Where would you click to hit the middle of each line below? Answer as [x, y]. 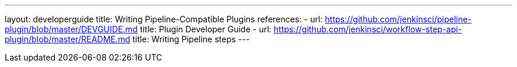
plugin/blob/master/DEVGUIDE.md [71, 29]
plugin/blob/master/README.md [68, 39]
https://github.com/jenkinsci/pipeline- [398, 19]
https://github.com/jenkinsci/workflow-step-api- [368, 29]
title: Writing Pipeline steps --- [191, 39]
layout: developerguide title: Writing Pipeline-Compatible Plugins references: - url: [164, 19]
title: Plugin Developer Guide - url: [206, 29]
